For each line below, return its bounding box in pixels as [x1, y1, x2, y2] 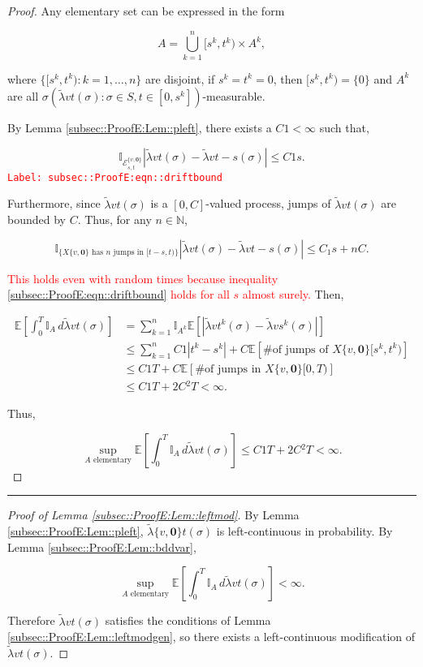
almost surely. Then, [242, 286, 344, 303]
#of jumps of [263, 343, 329, 355]
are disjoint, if [145, 70, 215, 87]
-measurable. [202, 88, 265, 105]
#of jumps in [195, 363, 261, 375]
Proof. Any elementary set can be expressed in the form [7, 2, 285, 19]
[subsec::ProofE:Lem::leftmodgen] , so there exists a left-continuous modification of [7, 628, 416, 645]
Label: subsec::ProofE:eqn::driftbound [7, 171, 222, 183]
